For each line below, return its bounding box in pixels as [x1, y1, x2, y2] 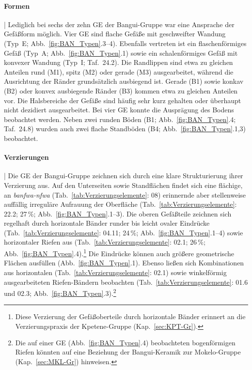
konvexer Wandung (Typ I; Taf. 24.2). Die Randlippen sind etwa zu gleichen [4, 57, 233, 67]
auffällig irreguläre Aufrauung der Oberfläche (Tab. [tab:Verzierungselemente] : [4, 199, 237, 209]
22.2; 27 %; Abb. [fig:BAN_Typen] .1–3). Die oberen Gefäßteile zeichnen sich [4, 208, 232, 218]
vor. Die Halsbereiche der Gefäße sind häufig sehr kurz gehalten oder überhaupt [4, 95, 241, 105]
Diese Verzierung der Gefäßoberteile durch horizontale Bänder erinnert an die [15, 311, 246, 322]
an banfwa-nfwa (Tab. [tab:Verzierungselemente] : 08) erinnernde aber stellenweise [4, 189, 246, 200]
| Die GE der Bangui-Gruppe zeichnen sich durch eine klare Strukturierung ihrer [4, 170, 243, 181]
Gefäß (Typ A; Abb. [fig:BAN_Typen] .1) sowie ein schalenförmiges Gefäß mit [4, 47, 238, 58]
